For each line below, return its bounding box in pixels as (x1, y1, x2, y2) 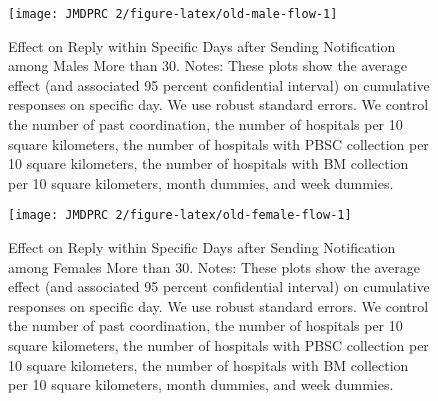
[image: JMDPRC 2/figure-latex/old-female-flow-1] (8, 208, 352, 223)
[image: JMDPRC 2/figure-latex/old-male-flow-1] (8, 7, 338, 21)
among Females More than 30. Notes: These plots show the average (8, 256, 421, 277)
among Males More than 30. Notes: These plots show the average (8, 55, 408, 76)
